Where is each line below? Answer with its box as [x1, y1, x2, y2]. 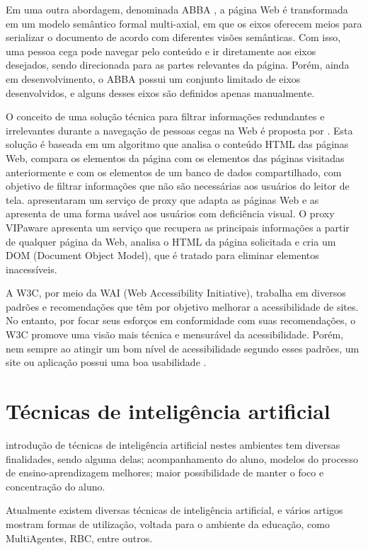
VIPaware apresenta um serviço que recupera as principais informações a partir [6, 219, 350, 234]
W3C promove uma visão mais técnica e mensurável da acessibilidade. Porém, [6, 327, 344, 342]
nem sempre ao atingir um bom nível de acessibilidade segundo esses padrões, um [6, 340, 360, 355]
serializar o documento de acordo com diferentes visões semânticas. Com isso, [6, 30, 341, 45]
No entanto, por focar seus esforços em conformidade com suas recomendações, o [6, 313, 356, 328]
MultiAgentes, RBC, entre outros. [6, 530, 153, 545]
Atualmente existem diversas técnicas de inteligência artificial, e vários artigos [6, 503, 343, 517]
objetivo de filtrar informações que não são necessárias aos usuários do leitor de [6, 178, 350, 193]
